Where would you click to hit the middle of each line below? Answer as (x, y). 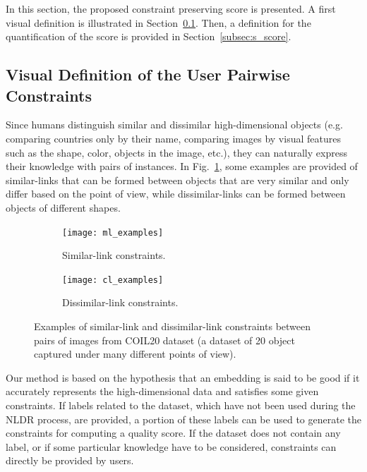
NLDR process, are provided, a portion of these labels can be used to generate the (183, 419)
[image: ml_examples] (113, 232)
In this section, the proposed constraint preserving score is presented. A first (171, 8)
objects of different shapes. (63, 207)
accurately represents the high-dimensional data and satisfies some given (162, 391)
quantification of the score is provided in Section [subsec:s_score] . (149, 36)
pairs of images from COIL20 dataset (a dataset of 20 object (164, 340)
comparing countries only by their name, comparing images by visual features (173, 138)
